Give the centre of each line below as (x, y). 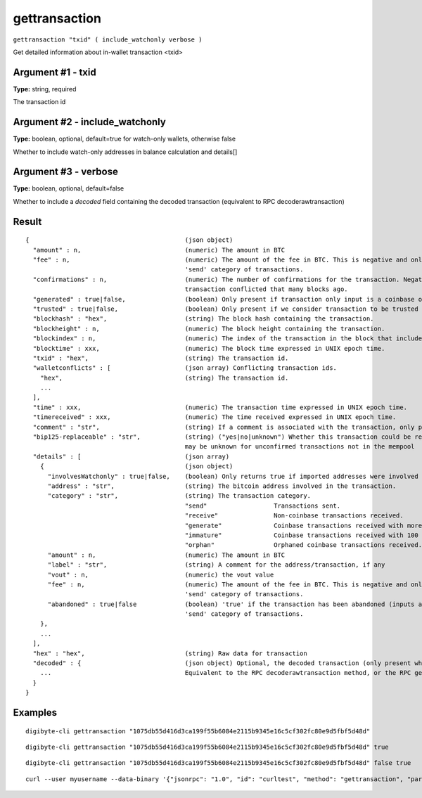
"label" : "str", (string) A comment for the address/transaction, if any (216, 565)
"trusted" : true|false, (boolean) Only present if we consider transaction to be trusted (225, 309)
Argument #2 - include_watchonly (90, 122)
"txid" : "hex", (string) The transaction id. (161, 358)
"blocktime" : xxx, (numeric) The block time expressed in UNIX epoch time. (209, 348)
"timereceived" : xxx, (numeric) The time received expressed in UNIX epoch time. (215, 417)
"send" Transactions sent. (263, 506)
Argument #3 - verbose (66, 172)
